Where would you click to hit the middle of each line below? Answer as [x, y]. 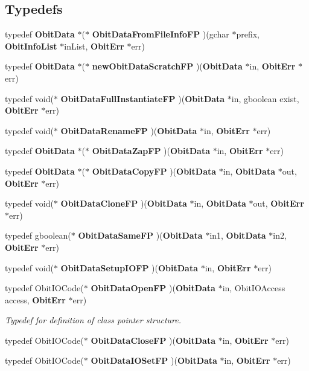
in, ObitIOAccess [254, 288]
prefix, [248, 34]
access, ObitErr [35, 299]
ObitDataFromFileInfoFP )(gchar [161, 34]
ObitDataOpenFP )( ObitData [153, 288]
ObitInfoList [31, 46]
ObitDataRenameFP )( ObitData [129, 130]
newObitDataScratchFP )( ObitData [167, 66]
